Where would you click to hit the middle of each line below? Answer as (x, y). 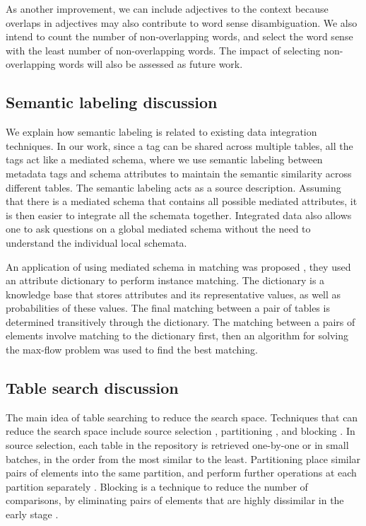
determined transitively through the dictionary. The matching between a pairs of (181, 321)
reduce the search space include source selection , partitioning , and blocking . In (181, 431)
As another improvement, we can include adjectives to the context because (167, 8)
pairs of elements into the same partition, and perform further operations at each (181, 473)
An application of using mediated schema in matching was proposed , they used (178, 266)
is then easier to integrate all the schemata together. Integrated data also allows (179, 215)
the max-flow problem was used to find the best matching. (132, 350)
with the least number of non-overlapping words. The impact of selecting (163, 50)
